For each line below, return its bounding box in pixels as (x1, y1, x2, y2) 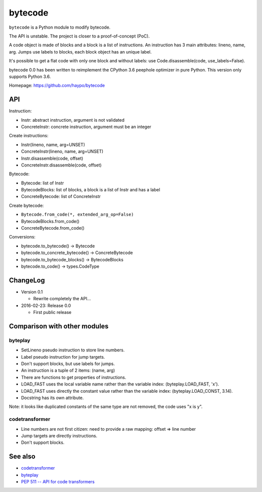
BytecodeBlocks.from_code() (21, 218, 80, 224)
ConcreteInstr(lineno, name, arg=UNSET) (21, 148, 104, 154)
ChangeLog (9, 276, 45, 284)
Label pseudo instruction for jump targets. (21, 354, 105, 360)
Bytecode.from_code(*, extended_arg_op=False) (21, 212, 134, 218)
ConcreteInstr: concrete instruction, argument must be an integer (21, 124, 151, 129)
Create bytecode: (9, 202, 44, 208)
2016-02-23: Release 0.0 (21, 302, 71, 309)
